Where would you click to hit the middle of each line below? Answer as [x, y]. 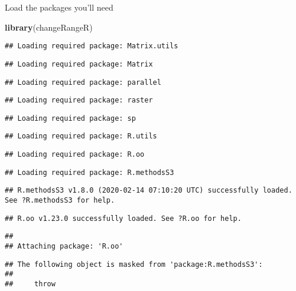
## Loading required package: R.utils [81, 136]
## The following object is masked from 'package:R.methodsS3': [134, 264]
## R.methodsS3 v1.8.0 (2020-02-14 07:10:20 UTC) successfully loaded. [149, 191]
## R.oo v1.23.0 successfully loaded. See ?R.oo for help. [123, 218]
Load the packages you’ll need [59, 7]
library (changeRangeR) [49, 27]
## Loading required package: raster [79, 100]
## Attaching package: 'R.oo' [64, 247]
